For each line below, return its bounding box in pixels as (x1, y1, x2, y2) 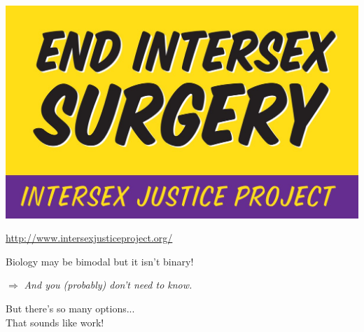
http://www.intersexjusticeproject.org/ (6, 230, 173, 245)
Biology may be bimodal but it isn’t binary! (6, 254, 194, 268)
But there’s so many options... (6, 301, 135, 316)
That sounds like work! (6, 314, 104, 329)
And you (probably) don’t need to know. (24, 277, 192, 292)
